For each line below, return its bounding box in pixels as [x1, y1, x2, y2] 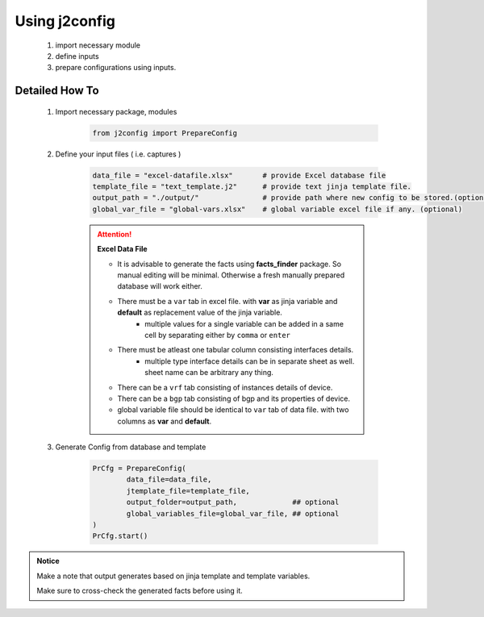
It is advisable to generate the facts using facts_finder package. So [117, 259, 342, 269]
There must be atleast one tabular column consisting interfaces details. [117, 345, 354, 355]
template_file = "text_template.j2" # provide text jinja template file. [92, 182, 411, 191]
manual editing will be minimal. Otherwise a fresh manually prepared [117, 270, 345, 280]
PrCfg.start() [92, 532, 148, 540]
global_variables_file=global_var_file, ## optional [126, 509, 340, 518]
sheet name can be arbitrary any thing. [144, 368, 274, 377]
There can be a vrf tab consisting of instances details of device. [117, 382, 333, 392]
